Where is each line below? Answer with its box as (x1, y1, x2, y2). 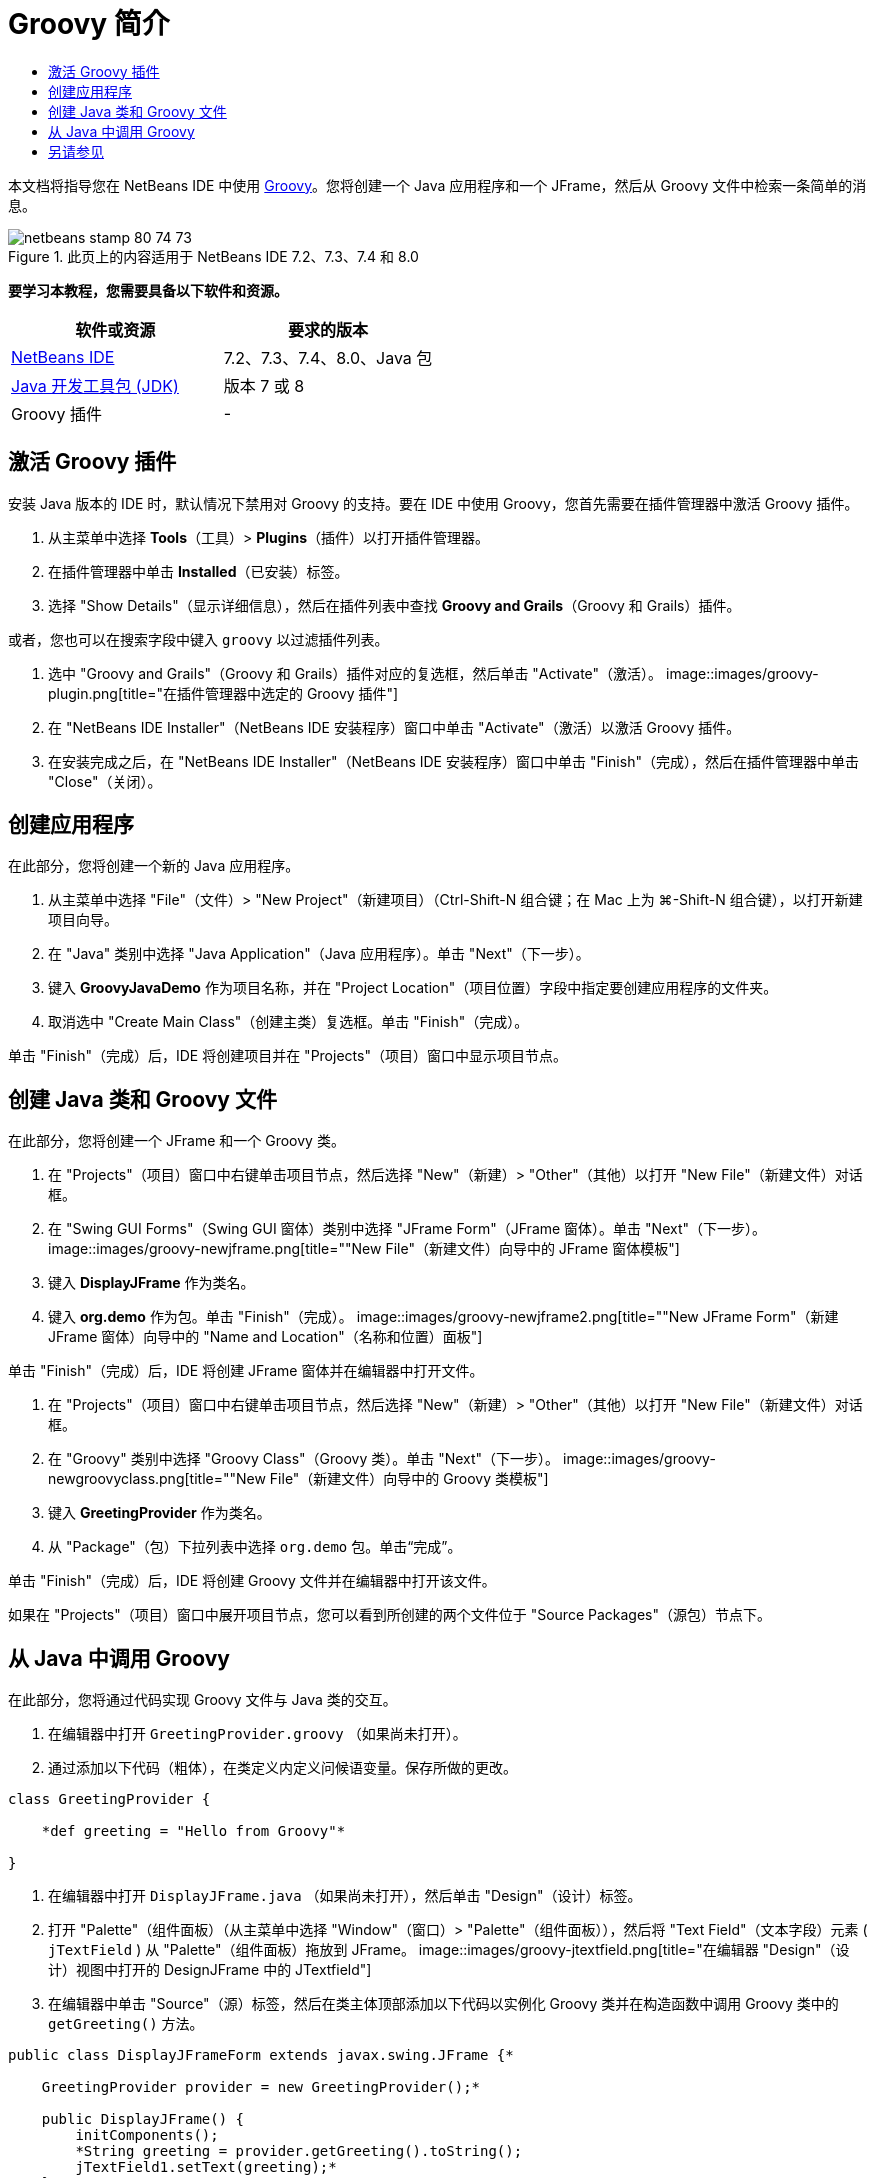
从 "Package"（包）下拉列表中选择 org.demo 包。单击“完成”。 (48, 1538, 462, 1556)
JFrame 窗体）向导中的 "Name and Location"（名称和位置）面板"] (48, 1328, 483, 1346)
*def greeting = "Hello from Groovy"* (41, 1823, 346, 1840)
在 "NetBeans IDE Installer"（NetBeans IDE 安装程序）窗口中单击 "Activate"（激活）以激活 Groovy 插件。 (48, 718, 741, 736)
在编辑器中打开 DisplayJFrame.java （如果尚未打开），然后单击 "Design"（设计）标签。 (48, 1887, 642, 1905)
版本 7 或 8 (223, 375, 305, 396)
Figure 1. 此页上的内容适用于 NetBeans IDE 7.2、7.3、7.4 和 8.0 (8, 247, 419, 265)
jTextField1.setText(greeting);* (75, 2159, 337, 2176)
